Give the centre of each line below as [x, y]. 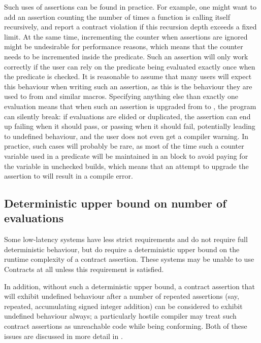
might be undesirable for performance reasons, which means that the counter [124, 46]
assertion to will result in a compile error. [69, 176]
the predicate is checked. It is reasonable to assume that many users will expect [128, 76]
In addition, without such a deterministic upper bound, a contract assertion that [130, 286]
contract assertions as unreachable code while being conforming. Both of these [126, 326]
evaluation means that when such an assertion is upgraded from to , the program [130, 106]
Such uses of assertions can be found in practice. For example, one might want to [130, 7]
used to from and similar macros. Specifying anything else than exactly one [121, 96]
